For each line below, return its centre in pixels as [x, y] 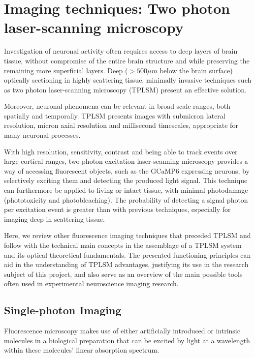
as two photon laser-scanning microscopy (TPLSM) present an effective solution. [125, 89]
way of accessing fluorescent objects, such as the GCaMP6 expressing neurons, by [127, 170]
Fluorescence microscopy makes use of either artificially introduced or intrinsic [122, 331]
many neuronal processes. [42, 135]
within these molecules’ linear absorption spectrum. [82, 350]
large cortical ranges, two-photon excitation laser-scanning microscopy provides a [126, 161]
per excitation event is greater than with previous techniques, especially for [117, 209]
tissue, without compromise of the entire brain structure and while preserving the [127, 60]
